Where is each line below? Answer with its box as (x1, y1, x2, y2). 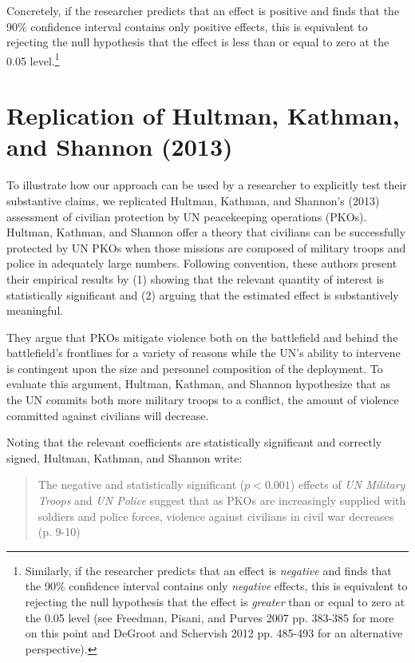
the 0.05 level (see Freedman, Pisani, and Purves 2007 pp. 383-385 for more (25, 609, 394, 625)
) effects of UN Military (290, 476, 405, 493)
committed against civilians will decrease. (6, 407, 209, 423)
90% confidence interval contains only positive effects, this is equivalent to (6, 18, 368, 34)
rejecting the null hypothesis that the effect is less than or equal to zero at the (6, 34, 389, 50)
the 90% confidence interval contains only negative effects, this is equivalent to (25, 578, 408, 594)
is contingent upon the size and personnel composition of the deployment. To (6, 359, 383, 376)
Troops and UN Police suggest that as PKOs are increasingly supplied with (38, 492, 406, 509)
